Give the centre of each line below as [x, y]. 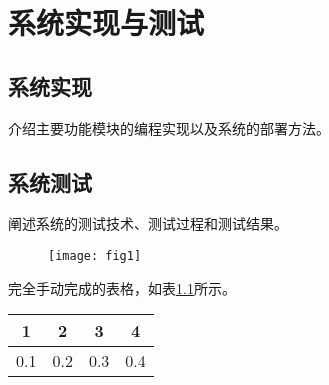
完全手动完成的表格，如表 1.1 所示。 [122, 287]
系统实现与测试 [106, 22]
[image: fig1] [95, 255]
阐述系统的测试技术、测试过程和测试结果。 [148, 223]
